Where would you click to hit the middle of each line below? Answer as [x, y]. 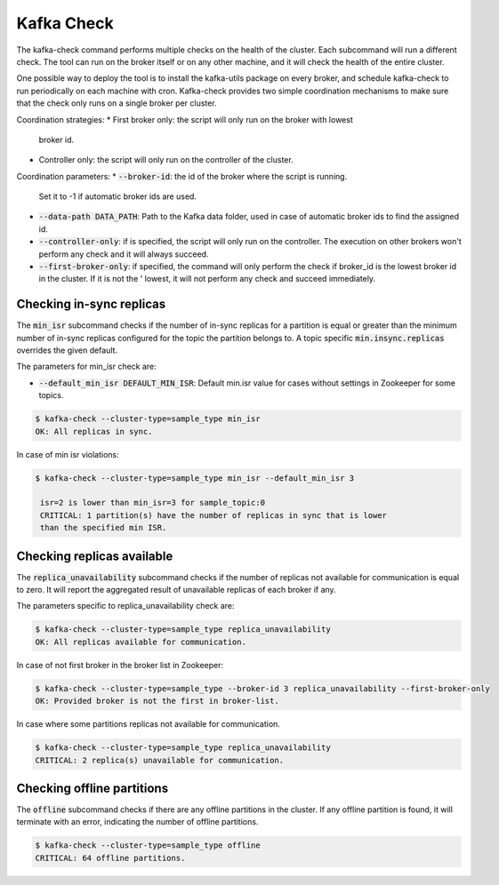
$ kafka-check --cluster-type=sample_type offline [148, 845]
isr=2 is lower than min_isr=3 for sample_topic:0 [153, 503]
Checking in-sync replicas [91, 304]
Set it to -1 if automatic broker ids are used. [118, 196]
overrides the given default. [67, 350]
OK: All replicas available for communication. [141, 642]
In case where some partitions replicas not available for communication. [148, 724]
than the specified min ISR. [104, 528]
